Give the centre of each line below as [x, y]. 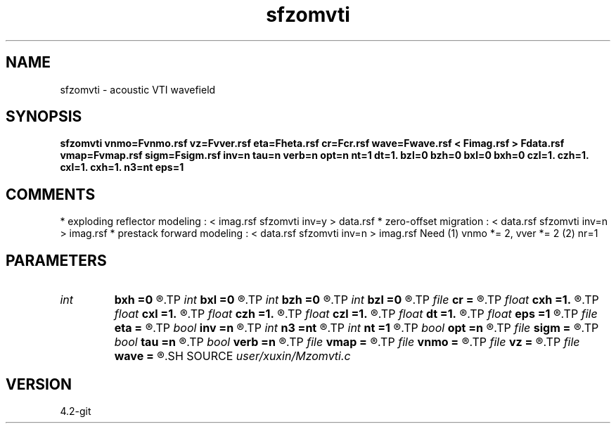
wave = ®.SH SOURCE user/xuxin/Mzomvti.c [232, 356]
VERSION [39, 384]
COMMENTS [51, 194]
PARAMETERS [56, 260]
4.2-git [76, 411]
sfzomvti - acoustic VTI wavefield [138, 89]
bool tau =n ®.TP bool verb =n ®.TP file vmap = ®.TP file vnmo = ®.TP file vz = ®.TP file [347, 342]
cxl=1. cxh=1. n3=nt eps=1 [122, 167]
